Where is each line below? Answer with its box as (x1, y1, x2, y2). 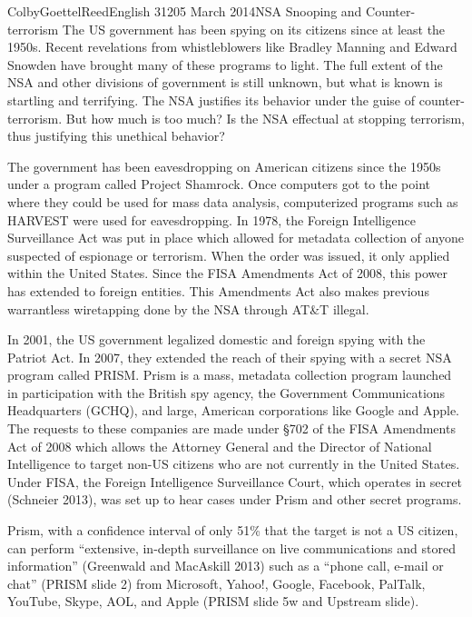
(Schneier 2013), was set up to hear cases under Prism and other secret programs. (7, 490, 462, 509)
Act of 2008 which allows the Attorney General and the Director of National (7, 436, 432, 455)
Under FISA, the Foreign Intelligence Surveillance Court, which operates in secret (7, 472, 462, 491)
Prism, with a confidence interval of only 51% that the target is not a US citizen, (7, 521, 458, 540)
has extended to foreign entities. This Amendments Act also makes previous (7, 281, 429, 300)
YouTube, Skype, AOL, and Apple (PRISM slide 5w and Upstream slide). (7, 592, 419, 611)
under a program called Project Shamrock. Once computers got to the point (7, 174, 431, 194)
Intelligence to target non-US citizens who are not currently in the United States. (7, 454, 460, 473)
